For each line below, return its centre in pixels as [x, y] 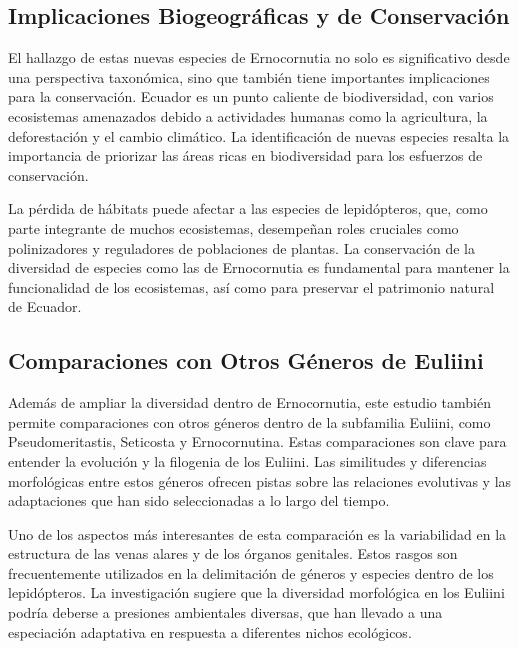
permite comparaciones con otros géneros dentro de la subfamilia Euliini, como [249, 421]
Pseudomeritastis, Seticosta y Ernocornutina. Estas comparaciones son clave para [257, 441]
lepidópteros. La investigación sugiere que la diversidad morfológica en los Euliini [256, 592]
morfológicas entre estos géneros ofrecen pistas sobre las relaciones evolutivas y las [260, 480]
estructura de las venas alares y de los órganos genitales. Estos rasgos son [233, 553]
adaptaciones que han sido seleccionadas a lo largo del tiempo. [199, 500]
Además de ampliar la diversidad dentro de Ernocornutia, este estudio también [249, 402]
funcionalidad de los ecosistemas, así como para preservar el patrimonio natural [251, 286]
